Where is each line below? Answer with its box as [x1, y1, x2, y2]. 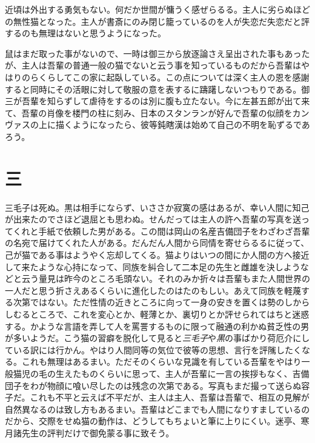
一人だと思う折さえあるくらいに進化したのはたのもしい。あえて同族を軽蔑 [5, 284, 302, 296]
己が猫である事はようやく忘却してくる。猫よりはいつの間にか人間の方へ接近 [5, 248, 310, 261]
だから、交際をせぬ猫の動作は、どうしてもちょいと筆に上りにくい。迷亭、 [5, 415, 301, 427]
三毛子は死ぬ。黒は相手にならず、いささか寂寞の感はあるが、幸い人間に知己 [5, 201, 310, 213]
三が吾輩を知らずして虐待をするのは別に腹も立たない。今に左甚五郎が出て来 [5, 95, 310, 107]
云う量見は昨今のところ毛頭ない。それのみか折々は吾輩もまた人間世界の [21, 272, 310, 285]
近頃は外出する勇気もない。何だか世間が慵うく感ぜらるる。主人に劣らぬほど [5, 3, 310, 15]
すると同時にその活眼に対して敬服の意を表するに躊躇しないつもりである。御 [5, 82, 310, 95]
